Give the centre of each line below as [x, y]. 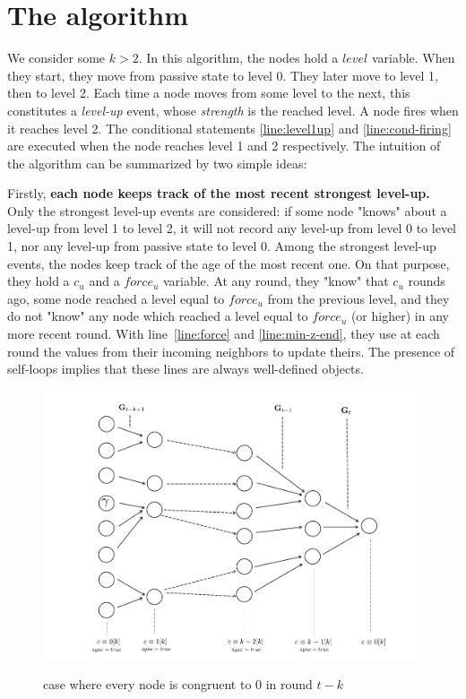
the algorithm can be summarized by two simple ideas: [157, 163]
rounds [427, 281]
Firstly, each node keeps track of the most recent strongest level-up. [219, 193]
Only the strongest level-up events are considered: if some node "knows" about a [227, 210]
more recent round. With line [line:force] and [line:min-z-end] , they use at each [224, 334]
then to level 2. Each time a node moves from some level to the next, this [209, 93]
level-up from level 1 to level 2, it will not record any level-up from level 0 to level [232, 228]
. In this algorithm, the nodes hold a [238, 58]
